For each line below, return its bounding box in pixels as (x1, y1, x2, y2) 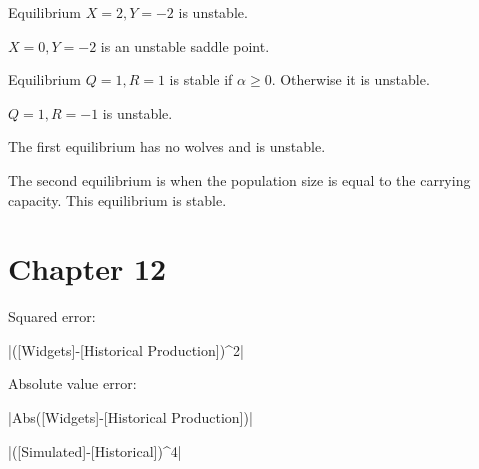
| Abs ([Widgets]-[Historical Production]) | (8, 407, 253, 428)
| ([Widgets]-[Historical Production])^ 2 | (8, 339, 244, 360)
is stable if (169, 69, 233, 90)
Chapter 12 (8, 248, 167, 289)
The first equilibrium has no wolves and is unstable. (8, 136, 326, 157)
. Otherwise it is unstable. (271, 69, 430, 90)
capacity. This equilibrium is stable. (8, 189, 227, 210)
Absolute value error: (8, 373, 137, 394)
